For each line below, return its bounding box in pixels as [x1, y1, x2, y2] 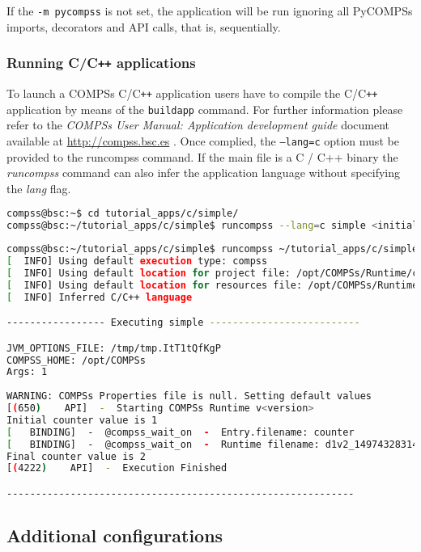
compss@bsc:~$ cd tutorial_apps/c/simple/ [6, 208, 239, 220]
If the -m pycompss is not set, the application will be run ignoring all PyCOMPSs [6, 2, 413, 19]
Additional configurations [6, 523, 223, 548]
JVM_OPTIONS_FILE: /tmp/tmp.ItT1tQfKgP [6, 342, 221, 354]
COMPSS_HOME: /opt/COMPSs [6, 354, 146, 366]
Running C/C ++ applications [6, 53, 196, 73]
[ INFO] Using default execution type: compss [6, 255, 268, 267]
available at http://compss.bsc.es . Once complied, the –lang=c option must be [6, 132, 399, 149]
